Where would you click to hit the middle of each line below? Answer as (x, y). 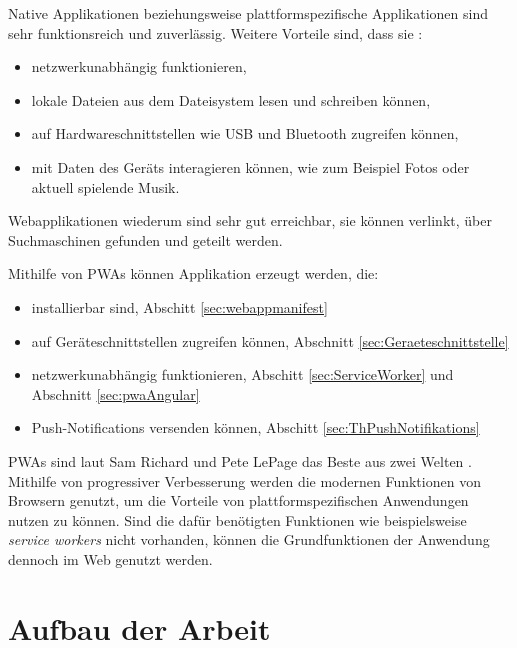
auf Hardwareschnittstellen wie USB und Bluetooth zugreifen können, (245, 133)
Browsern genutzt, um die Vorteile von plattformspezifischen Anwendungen (238, 500)
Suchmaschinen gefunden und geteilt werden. (145, 239)
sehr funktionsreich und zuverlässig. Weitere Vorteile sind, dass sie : (215, 32)
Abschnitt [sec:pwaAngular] (115, 393)
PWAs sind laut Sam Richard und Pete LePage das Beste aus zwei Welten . (240, 460)
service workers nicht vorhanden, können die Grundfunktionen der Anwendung (249, 539)
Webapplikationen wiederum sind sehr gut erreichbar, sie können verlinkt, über (250, 220)
